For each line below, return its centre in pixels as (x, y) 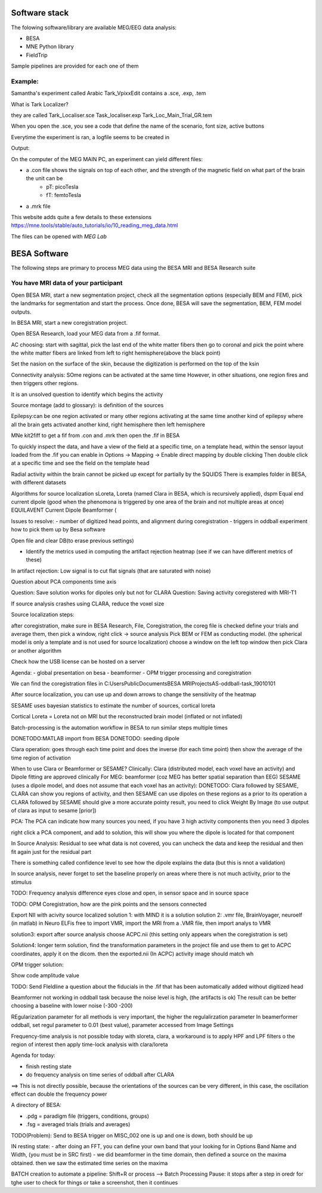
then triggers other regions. (45, 383)
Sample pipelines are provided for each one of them (75, 66)
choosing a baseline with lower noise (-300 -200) (72, 1006)
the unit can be (44, 179)
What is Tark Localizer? (40, 104)
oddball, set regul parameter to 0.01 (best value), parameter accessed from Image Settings (122, 1025)
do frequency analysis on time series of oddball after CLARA (100, 1075)
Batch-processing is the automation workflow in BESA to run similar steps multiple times (119, 727)
